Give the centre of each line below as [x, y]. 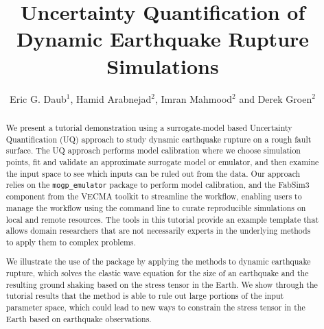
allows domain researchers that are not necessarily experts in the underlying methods [158, 231]
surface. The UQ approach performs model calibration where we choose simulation [153, 150]
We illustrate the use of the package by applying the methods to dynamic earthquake [158, 261]
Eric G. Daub [38, 98]
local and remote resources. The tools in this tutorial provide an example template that [162, 219]
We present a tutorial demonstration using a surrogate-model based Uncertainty [149, 127]
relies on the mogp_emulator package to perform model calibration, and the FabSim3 [158, 185]
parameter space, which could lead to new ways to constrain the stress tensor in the [155, 307]
